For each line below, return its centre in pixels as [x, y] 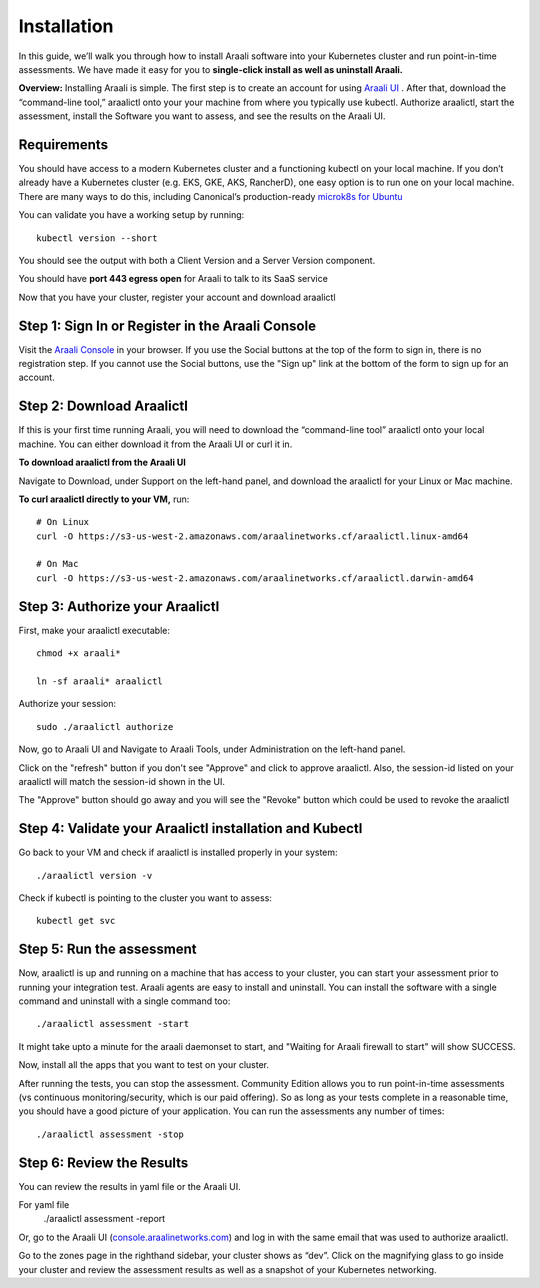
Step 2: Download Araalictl [103, 406]
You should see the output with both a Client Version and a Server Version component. [197, 260]
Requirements [63, 144]
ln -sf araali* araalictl [100, 681]
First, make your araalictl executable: [94, 630]
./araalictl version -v [94, 875]
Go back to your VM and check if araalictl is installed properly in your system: [178, 852]
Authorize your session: [67, 704]
